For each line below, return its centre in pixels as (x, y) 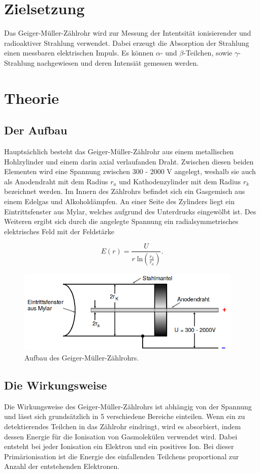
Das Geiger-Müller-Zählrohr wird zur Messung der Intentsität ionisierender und (128, 33)
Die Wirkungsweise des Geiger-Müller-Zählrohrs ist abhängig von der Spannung (128, 406)
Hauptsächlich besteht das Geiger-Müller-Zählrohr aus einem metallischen (119, 151)
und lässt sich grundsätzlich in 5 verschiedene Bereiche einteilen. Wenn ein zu (125, 416)
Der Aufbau (36, 130)
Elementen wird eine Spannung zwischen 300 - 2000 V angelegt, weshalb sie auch (130, 171)
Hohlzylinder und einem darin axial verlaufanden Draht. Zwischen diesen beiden (129, 161)
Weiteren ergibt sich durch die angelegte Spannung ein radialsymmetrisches (121, 221)
